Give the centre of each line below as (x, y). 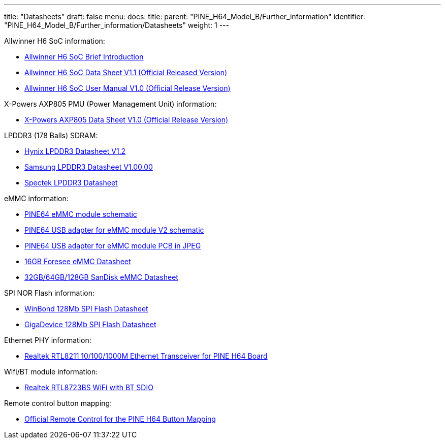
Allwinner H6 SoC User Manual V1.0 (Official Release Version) (128, 88)
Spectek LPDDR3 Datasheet (71, 183)
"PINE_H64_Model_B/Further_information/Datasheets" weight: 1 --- (117, 25)
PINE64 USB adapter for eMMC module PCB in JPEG (113, 246)
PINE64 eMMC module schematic (81, 214)
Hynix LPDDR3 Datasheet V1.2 (75, 151)
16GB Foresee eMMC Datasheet (78, 261)
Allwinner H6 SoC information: (55, 41)
